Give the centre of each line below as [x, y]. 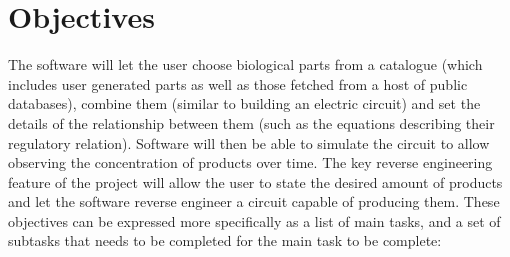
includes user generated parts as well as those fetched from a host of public [238, 83]
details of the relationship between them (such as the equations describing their [251, 122]
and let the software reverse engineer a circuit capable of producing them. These [254, 201]
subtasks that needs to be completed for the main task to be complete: [225, 240]
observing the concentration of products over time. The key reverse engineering [250, 162]
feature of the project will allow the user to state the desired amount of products [255, 181]
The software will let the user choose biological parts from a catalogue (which [245, 64]
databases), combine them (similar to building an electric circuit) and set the [244, 103]
